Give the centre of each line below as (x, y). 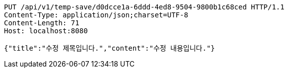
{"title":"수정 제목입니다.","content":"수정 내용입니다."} (109, 48)
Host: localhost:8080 (46, 31)
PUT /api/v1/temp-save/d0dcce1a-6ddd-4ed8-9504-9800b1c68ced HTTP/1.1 (144, 7)
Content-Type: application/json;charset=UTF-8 (96, 15)
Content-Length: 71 (42, 23)
